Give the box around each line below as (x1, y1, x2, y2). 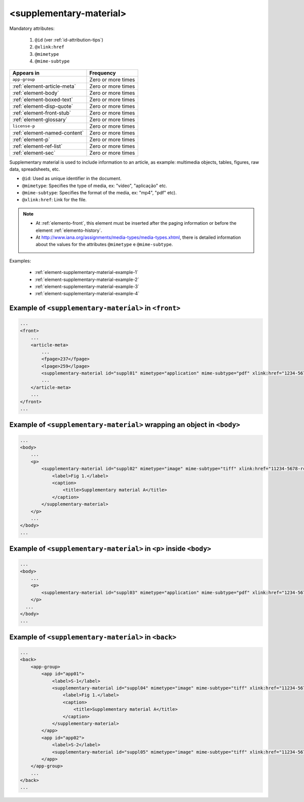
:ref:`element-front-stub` (12, 109, 71, 116)
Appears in (12, 69, 40, 76)
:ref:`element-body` (12, 89, 59, 96)
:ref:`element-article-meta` (12, 83, 76, 90)
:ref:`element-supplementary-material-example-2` (34, 276, 139, 283)
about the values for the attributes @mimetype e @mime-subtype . (35, 241, 173, 248)
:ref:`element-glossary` (12, 116, 68, 123)
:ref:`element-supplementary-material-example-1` (34, 269, 139, 275)
